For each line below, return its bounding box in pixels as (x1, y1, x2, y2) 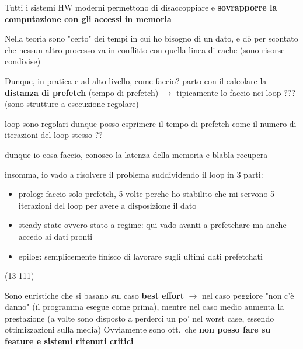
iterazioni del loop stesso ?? (5, 129, 103, 141)
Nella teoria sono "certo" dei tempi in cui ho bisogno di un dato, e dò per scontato (5, 32, 298, 44)
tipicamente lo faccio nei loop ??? (176, 86, 295, 98)
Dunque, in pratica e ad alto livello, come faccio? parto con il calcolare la (5, 74, 267, 87)
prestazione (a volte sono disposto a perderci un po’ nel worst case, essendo (5, 312, 274, 324)
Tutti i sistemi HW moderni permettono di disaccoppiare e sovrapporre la (5, 1, 277, 13)
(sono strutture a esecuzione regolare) (5, 98, 139, 110)
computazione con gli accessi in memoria (5, 12, 172, 25)
